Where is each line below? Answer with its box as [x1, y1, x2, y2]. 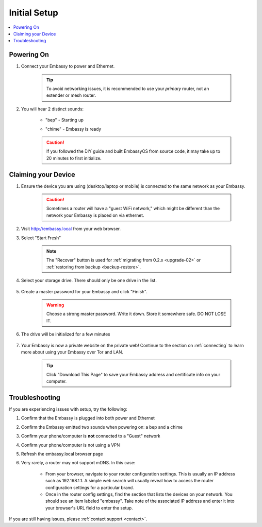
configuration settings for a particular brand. [45, 484, 134, 491]
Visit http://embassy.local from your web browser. [21, 226, 121, 232]
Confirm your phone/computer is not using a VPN [21, 442, 120, 448]
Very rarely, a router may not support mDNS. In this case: [21, 460, 135, 466]
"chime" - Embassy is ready [45, 126, 101, 132]
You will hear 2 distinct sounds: [21, 106, 84, 112]
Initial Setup [9, 7, 58, 18]
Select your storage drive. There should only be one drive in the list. [21, 278, 157, 283]
